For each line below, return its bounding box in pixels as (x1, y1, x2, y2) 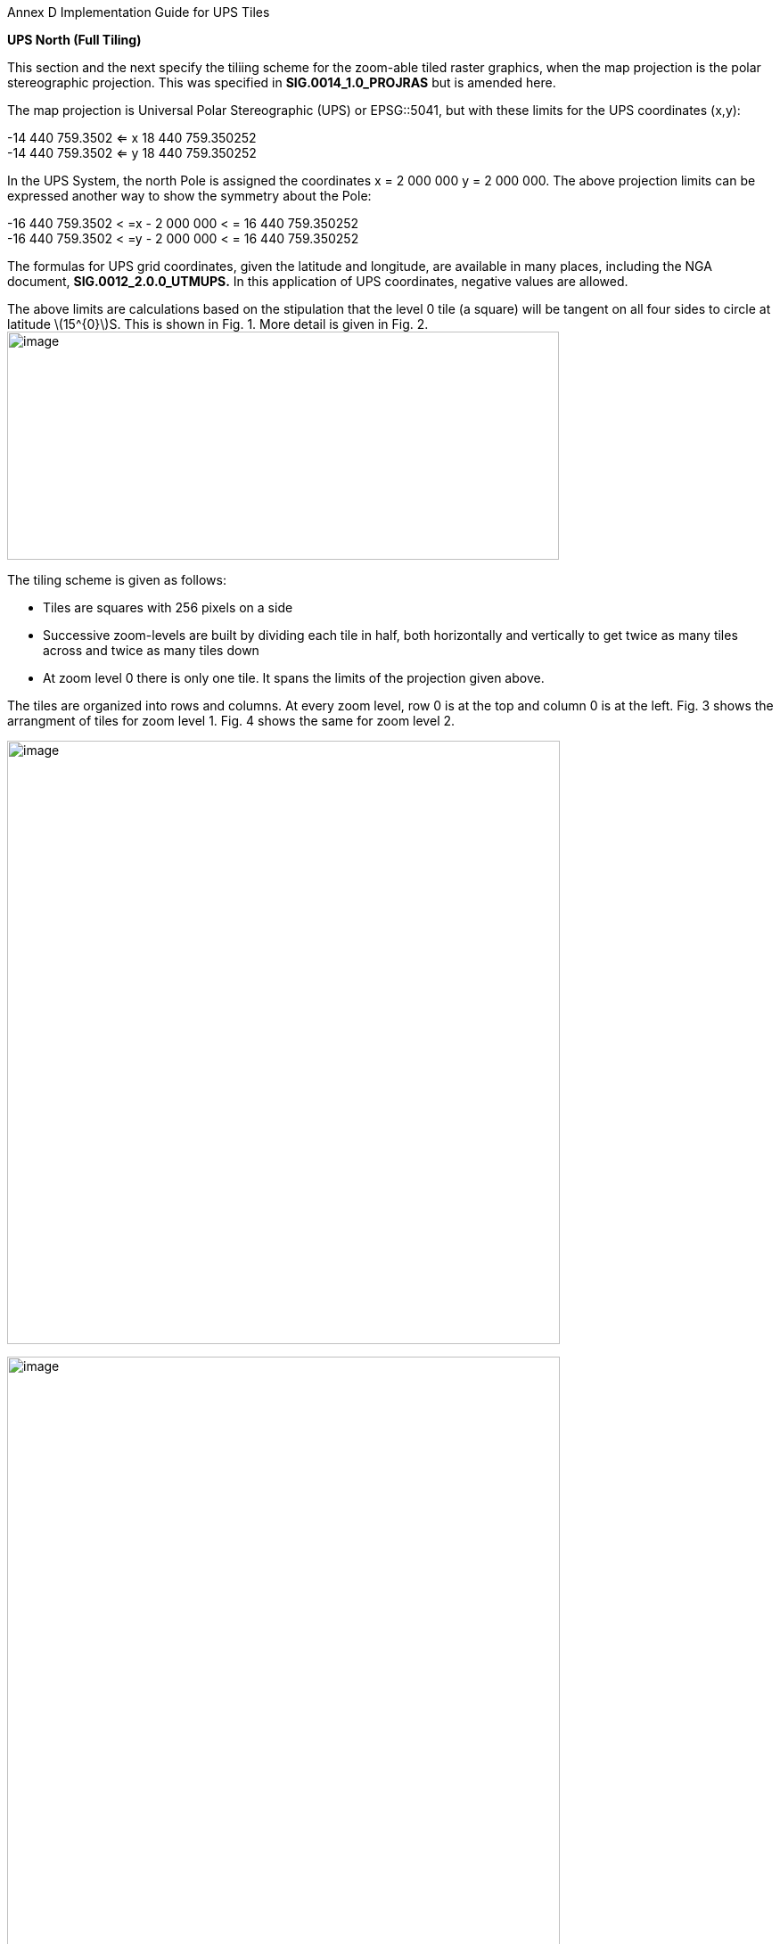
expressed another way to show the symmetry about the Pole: (7, 188, 372, 203)
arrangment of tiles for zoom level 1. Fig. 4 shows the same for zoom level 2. (7, 713, 456, 728)
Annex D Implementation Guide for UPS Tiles (7, 4, 270, 20)
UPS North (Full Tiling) (7, 32, 142, 47)
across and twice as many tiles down (43, 643, 259, 658)
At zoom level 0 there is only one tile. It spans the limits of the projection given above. (43, 670, 545, 685)
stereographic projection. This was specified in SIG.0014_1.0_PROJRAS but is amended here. (7, 75, 556, 90)
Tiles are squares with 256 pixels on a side (43, 600, 293, 615)
